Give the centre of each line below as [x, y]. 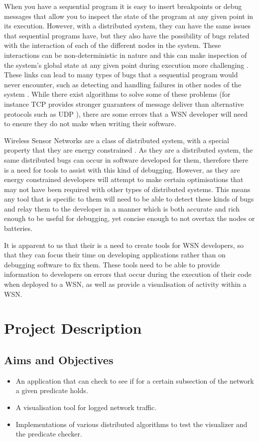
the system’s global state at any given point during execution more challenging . [126, 65]
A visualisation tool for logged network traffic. [86, 407]
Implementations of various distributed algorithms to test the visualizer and [131, 424]
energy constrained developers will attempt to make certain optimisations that [124, 179]
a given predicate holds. [52, 390]
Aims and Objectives [59, 359]
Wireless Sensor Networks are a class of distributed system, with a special [117, 140]
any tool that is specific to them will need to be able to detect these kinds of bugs [129, 199]
